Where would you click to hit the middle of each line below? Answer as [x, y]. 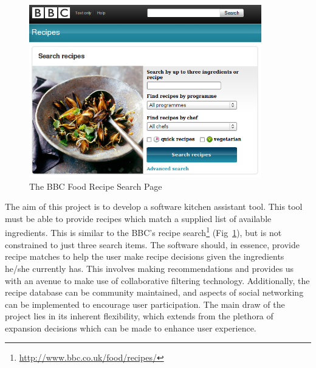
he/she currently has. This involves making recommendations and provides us [149, 268]
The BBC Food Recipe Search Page [96, 186]
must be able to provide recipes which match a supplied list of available [138, 218]
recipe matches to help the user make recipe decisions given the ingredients [145, 256]
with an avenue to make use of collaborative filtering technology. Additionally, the [157, 280]
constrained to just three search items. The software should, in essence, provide [152, 244]
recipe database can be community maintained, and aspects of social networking [154, 292]
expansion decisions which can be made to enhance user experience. [131, 328]
